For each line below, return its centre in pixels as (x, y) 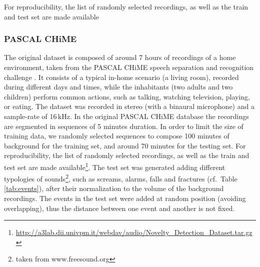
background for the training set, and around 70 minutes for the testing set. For (125, 145)
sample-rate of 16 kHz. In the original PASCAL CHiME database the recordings (126, 116)
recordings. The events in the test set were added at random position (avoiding (125, 198)
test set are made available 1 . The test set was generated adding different (115, 166)
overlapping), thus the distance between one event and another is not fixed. (119, 208)
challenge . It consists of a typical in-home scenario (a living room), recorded (121, 77)
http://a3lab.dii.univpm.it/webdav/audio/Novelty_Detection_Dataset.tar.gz (134, 232)
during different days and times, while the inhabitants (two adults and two (118, 87)
